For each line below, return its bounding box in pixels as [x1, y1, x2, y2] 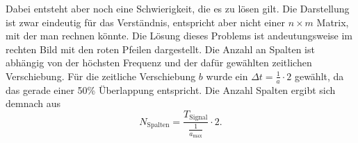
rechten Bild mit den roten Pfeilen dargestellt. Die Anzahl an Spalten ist [6, 41, 315, 56]
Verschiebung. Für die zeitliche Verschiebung [6, 68, 196, 83]
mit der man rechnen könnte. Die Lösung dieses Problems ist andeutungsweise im [6, 28, 352, 43]
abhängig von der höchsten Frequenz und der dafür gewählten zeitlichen [6, 55, 312, 70]
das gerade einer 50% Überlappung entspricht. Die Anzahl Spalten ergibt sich [6, 82, 336, 97]
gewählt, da [294, 68, 344, 83]
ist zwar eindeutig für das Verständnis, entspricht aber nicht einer [6, 15, 285, 29]
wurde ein [206, 68, 248, 83]
